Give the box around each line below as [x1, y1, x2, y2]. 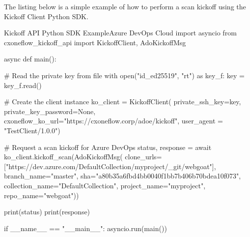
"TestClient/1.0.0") [4, 125, 60, 135]
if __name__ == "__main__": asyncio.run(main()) [4, 223, 167, 233]
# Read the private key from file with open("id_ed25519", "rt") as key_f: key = [4, 70, 245, 80]
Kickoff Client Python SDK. [4, 11, 88, 21]
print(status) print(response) [4, 207, 90, 217]
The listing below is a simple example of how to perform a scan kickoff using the [4, 1, 246, 11]
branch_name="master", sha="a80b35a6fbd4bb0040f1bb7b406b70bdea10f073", [4, 171, 241, 181]
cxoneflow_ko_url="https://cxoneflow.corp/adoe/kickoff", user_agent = [4, 116, 223, 126]
